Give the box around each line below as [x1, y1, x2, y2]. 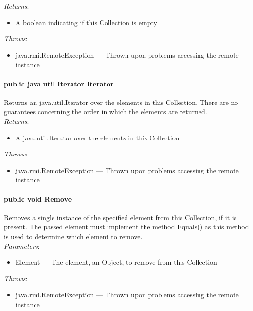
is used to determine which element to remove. [4, 231, 143, 241]
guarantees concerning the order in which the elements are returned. [4, 106, 207, 117]
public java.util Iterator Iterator [4, 78, 114, 88]
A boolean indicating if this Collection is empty [15, 17, 157, 27]
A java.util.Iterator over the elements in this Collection [15, 132, 180, 142]
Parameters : [4, 241, 40, 251]
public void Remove [4, 193, 72, 204]
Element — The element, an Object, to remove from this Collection [15, 257, 217, 267]
